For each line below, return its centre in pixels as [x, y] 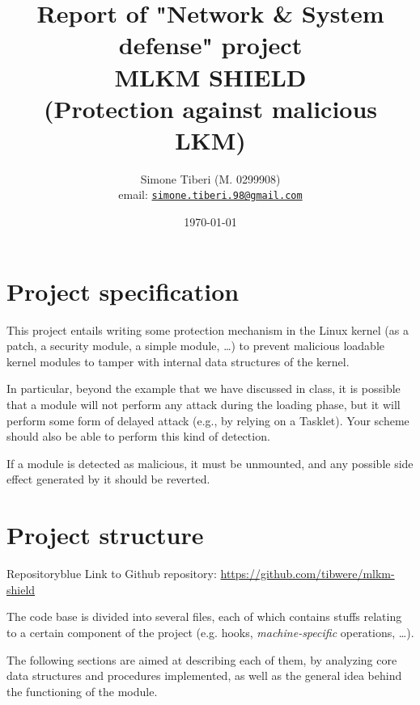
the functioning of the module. [82, 691]
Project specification [123, 291]
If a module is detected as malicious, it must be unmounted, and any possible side [210, 463]
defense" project [210, 45]
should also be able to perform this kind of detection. [138, 436]
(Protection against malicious [210, 108]
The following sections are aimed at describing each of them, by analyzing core [202, 659]
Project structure [105, 535]
